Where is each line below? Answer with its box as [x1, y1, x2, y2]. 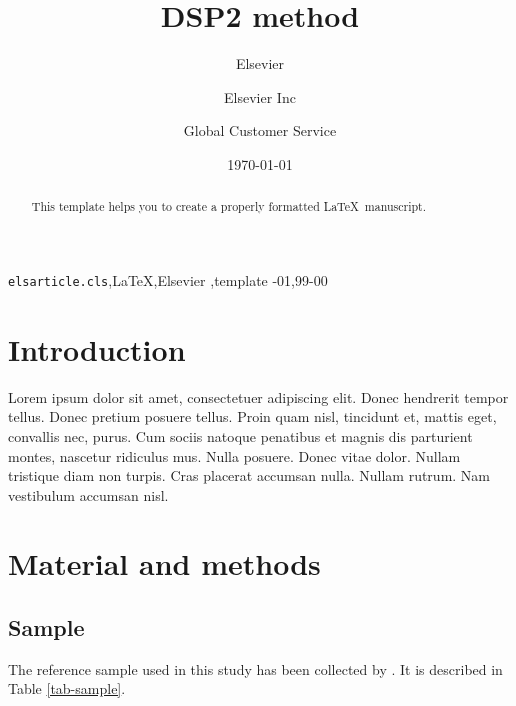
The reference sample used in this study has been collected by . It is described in [8, 658, 503, 679]
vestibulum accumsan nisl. [8, 484, 169, 505]
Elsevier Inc [224, 86, 296, 107]
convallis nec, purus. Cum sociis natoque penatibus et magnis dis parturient [8, 425, 473, 446]
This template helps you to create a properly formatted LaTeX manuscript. [31, 198, 427, 215]
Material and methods [8, 543, 321, 584]
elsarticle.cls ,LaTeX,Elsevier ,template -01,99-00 [8, 269, 328, 290]
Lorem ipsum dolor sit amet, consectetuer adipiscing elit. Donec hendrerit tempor [8, 386, 509, 407]
